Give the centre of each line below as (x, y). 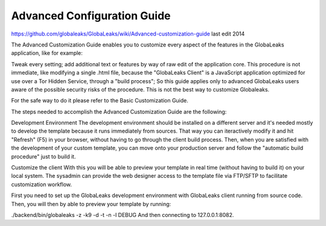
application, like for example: (47, 53)
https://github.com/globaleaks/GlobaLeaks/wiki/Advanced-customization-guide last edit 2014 (128, 34)
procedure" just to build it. (43, 156)
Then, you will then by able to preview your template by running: (91, 204)
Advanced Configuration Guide (91, 16)
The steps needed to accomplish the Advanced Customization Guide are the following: (119, 111)
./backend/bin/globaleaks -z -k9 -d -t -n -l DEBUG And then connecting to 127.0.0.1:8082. (123, 215)
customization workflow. (42, 184)
